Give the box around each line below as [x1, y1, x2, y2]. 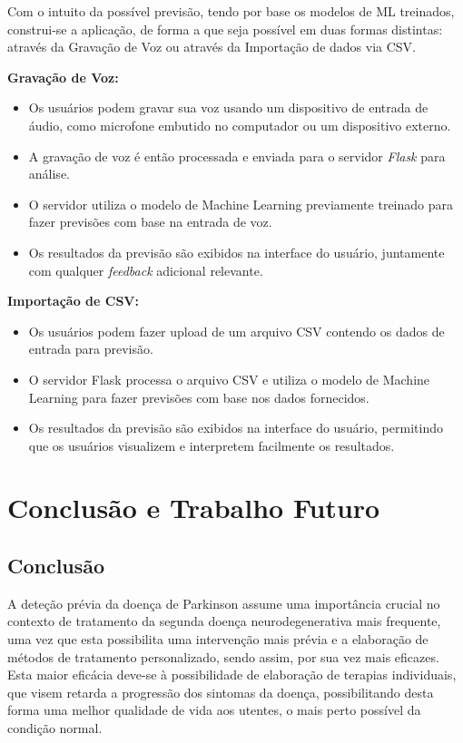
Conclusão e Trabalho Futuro [7, 489, 380, 526]
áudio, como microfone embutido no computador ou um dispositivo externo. [28, 115, 451, 134]
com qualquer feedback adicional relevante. [28, 260, 263, 279]
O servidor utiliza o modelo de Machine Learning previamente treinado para [28, 194, 453, 213]
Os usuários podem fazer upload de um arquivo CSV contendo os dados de [28, 321, 445, 340]
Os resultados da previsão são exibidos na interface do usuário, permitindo [28, 418, 443, 437]
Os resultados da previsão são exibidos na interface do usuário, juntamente [28, 242, 445, 261]
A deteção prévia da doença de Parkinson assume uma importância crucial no [7, 593, 440, 612]
